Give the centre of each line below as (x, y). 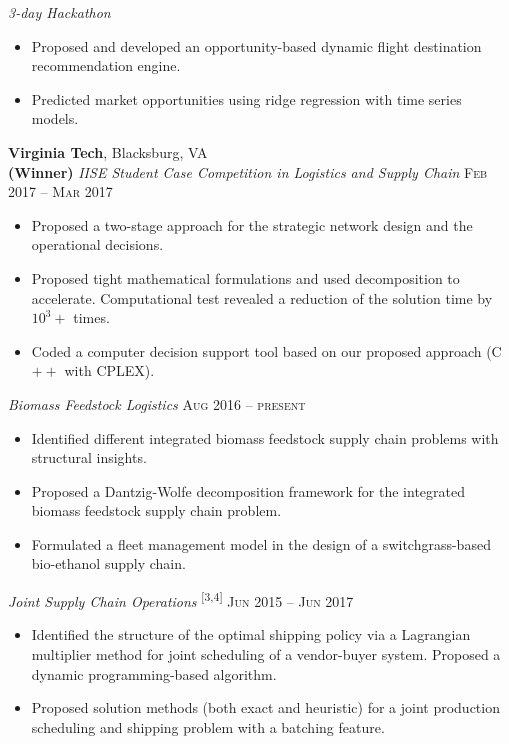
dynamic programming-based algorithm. (154, 673)
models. (55, 118)
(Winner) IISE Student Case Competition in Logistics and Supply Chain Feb (248, 171)
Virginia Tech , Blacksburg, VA (108, 151)
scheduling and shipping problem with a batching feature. (208, 726)
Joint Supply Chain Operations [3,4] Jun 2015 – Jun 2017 (181, 599)
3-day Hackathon (59, 12)
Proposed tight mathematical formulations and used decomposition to (245, 277)
